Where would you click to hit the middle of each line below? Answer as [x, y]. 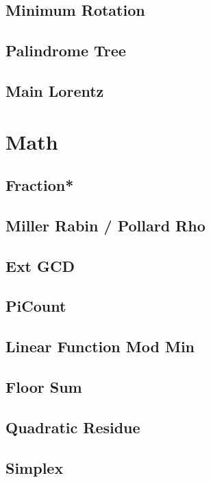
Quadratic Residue [73, 427]
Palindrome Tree [66, 50]
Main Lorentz [55, 90]
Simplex [35, 467]
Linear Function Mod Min [100, 346]
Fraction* [40, 185]
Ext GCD [40, 265]
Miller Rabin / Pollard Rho [105, 225]
